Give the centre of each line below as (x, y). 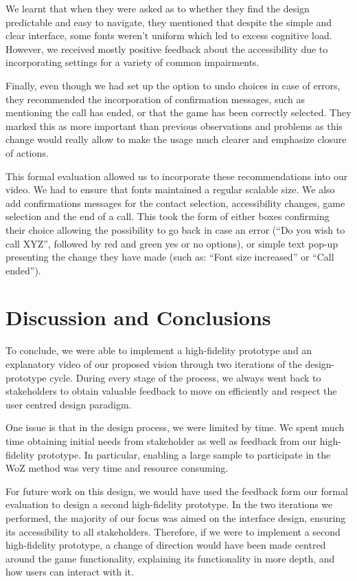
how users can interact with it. (70, 572)
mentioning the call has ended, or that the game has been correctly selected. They (178, 112)
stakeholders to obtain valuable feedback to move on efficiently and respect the (171, 391)
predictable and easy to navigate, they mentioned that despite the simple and (169, 22)
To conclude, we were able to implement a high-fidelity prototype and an (159, 350)
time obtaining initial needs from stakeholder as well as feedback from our (161, 440)
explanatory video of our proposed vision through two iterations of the (154, 364)
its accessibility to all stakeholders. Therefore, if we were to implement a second (173, 531)
